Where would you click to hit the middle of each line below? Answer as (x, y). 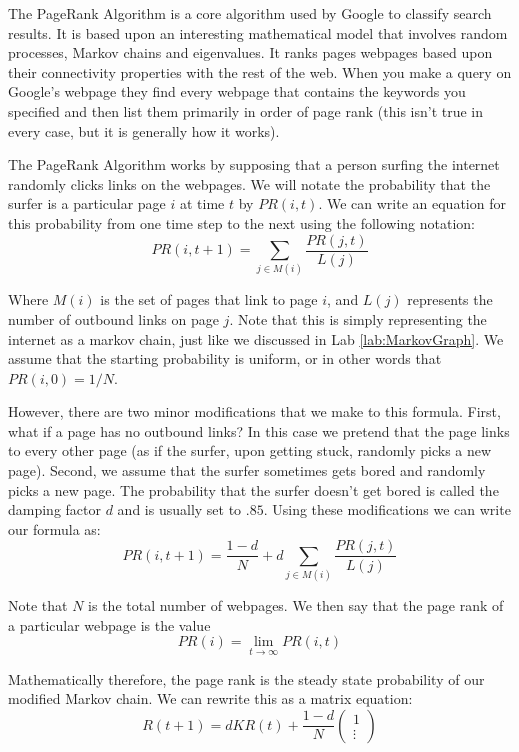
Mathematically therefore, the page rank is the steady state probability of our (246, 678)
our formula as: (54, 528)
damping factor (55, 509)
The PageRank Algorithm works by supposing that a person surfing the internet (254, 164)
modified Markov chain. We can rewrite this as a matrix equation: (210, 698)
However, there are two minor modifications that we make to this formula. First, (254, 411)
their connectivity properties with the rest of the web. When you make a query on (260, 71)
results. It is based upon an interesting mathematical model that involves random (258, 32)
